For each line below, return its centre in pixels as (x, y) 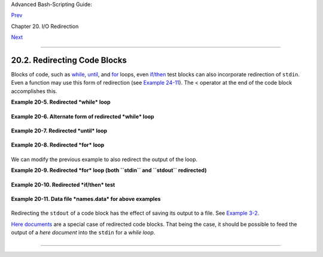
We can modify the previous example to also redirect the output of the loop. (104, 159)
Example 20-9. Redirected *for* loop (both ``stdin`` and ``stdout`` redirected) (109, 171)
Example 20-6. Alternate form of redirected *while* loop (83, 116)
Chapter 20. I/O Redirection (45, 26)
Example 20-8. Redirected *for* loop (58, 145)
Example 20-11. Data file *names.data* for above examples (86, 199)
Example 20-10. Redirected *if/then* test (63, 184)
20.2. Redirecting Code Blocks (69, 60)
